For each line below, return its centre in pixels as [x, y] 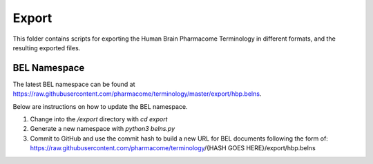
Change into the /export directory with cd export [99, 119]
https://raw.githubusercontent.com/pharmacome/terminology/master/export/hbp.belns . [137, 94]
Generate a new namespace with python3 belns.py [103, 129]
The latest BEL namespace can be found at [74, 84]
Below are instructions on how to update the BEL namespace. [100, 106]
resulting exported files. [47, 48]
